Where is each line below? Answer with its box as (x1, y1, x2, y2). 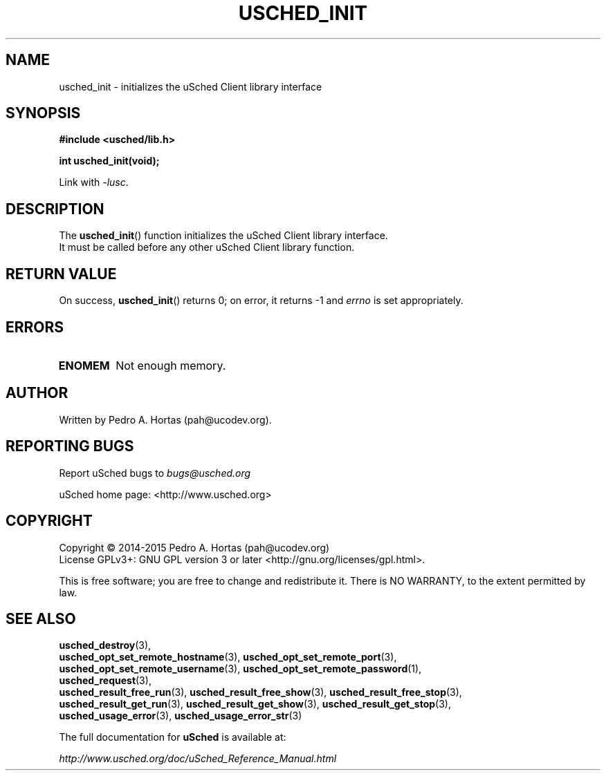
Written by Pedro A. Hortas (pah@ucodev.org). (59, 413, 272, 426)
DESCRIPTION (6, 200, 104, 218)
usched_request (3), (59, 674, 151, 687)
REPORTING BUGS (6, 437, 134, 455)
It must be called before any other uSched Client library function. (59, 241, 355, 254)
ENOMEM (58, 358, 110, 372)
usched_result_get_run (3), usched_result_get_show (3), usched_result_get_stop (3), (59, 698, 451, 710)
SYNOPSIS (6, 104, 81, 122)
